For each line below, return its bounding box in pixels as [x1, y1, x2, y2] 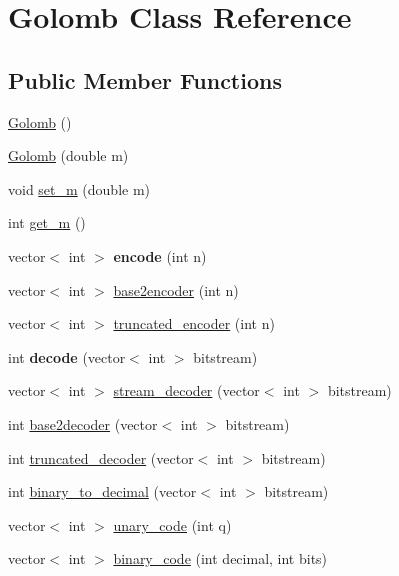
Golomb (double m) [8, 145, 129, 166]
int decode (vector [8, 346, 126, 367]
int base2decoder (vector [8, 413, 158, 434]
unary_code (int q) [113, 514, 232, 535]
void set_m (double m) [8, 178, 151, 199]
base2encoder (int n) [113, 279, 239, 300]
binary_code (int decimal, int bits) [113, 548, 328, 569]
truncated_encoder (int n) [113, 313, 275, 334]
